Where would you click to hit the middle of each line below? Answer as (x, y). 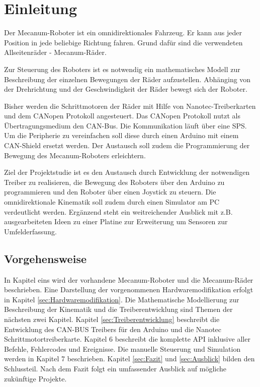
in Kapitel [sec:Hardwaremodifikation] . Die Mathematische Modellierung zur (122, 299)
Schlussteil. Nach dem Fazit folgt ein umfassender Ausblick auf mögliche (115, 368)
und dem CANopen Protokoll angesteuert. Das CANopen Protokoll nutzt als (122, 116)
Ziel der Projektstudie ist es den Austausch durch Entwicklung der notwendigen (127, 172)
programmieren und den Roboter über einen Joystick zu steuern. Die (110, 192)
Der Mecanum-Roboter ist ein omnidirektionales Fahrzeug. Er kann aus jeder (123, 33)
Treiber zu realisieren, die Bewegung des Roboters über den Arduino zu (114, 182)
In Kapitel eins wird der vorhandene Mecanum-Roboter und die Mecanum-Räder (129, 279)
